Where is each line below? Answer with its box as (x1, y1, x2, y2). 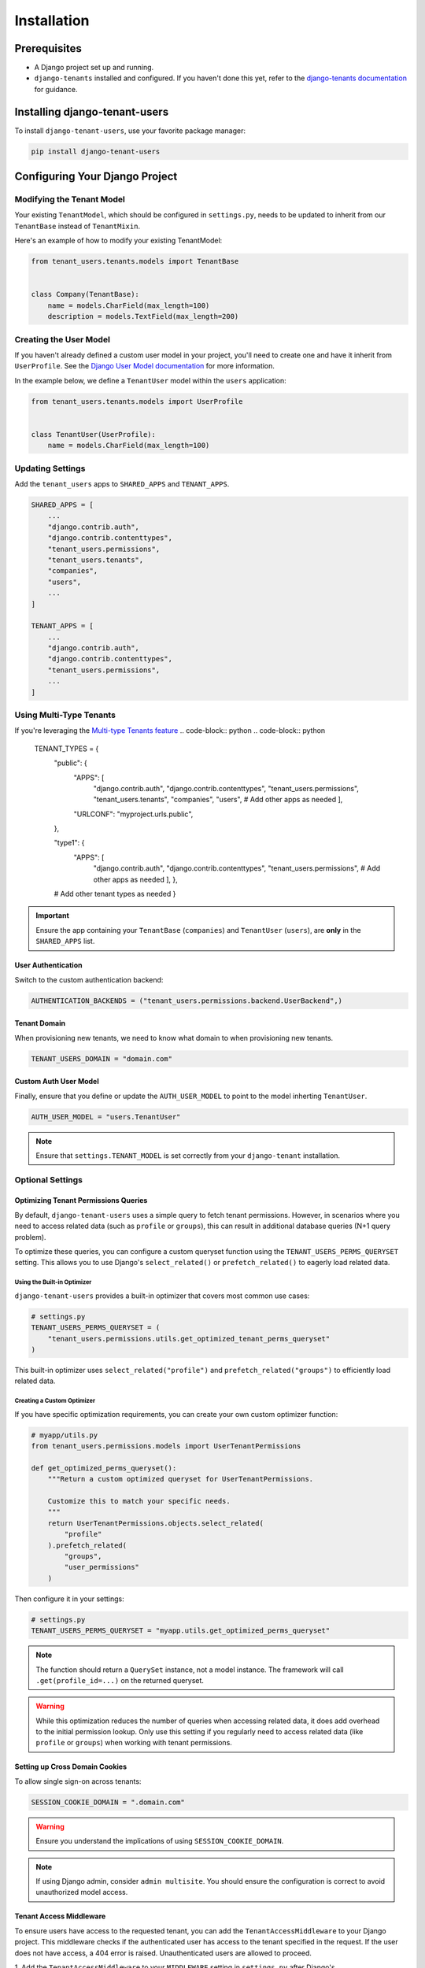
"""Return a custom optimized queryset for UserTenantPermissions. (47, 1474, 314, 1484)
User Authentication (14, 960, 83, 970)
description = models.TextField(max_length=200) (47, 312, 239, 321)
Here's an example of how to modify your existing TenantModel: (14, 236, 223, 246)
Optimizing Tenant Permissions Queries (14, 1196, 148, 1205)
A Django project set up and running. (34, 63, 154, 72)
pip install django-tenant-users (31, 146, 161, 156)
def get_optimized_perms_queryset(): (31, 1463, 177, 1472)
